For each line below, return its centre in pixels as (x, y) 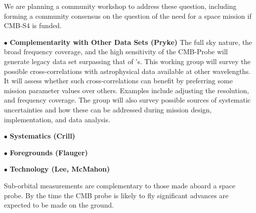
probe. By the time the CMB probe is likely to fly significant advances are (116, 195)
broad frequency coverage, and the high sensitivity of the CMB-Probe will (116, 52)
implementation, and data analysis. (57, 119)
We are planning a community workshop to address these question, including (120, 6)
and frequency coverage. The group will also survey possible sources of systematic (128, 100)
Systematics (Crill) (43, 136)
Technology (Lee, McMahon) (60, 169)
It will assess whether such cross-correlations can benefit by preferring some (118, 81)
